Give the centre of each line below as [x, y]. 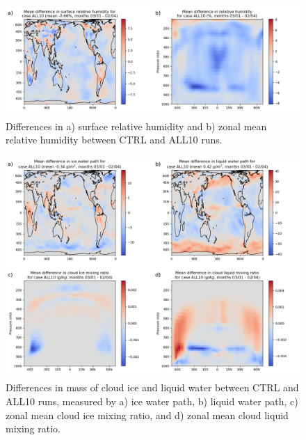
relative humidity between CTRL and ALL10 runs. [114, 140]
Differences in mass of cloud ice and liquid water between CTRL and [152, 387]
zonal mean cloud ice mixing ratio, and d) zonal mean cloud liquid [147, 415]
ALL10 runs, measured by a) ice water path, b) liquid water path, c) [152, 401]
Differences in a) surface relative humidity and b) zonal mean [136, 126]
